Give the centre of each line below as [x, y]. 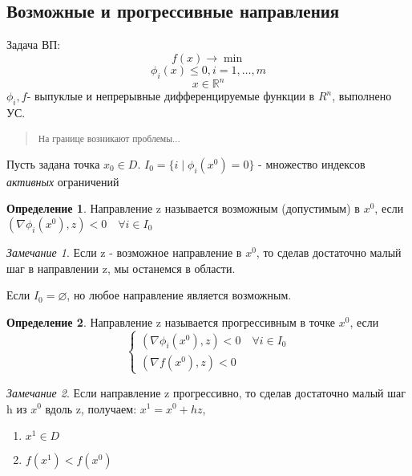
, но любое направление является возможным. [179, 295]
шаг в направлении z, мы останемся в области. [121, 268]
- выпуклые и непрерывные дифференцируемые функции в [171, 96]
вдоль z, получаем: [91, 408]
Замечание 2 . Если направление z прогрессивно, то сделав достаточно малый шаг [206, 392]
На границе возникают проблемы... [109, 138]
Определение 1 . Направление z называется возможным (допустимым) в [183, 208]
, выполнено [362, 96]
